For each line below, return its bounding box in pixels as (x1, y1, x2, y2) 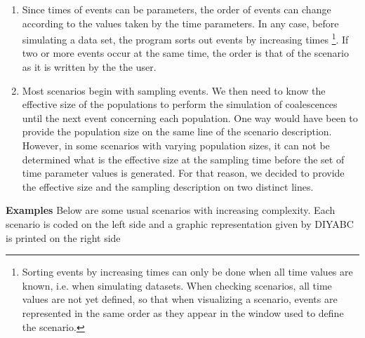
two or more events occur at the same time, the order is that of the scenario (22, 46, 349, 60)
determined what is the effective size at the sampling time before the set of (22, 151, 345, 166)
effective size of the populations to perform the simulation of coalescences (22, 97, 338, 111)
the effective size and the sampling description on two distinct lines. (22, 179, 314, 194)
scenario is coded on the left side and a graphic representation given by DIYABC (6, 216, 354, 231)
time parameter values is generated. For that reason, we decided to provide (22, 165, 345, 180)
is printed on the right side (6, 230, 121, 245)
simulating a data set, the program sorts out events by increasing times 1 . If (22, 30, 349, 46)
